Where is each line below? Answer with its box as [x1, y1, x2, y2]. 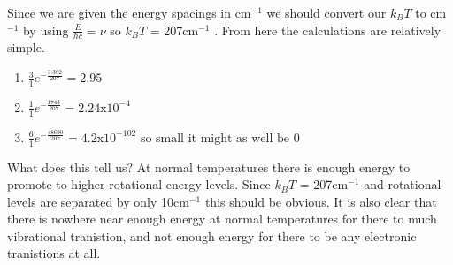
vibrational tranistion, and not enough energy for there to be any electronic [7, 226, 417, 245]
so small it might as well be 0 [140, 132, 300, 145]
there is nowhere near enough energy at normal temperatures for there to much [7, 209, 437, 228]
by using [22, 20, 69, 39]
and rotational [364, 175, 441, 193]
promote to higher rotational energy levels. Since [7, 175, 271, 193]
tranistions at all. [7, 244, 101, 262]
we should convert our [266, 4, 387, 21]
